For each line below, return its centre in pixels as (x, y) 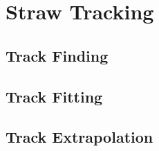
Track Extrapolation (79, 137)
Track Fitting (54, 96)
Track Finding (57, 55)
